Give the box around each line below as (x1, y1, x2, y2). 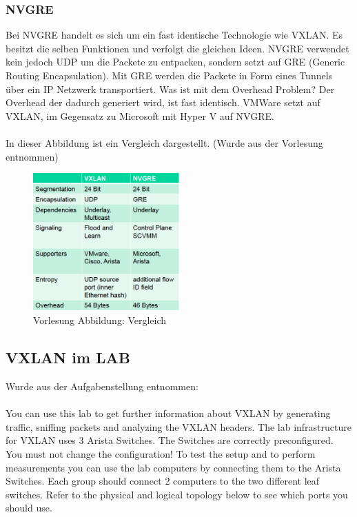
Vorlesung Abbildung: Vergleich (33, 313, 167, 327)
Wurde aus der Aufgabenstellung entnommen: (6, 379, 198, 394)
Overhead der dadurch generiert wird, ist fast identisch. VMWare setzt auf (6, 95, 320, 110)
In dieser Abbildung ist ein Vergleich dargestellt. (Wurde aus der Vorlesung (6, 135, 323, 150)
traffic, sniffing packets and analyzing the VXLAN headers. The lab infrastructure (6, 419, 351, 434)
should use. (6, 500, 52, 515)
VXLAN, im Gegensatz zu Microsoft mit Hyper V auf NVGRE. (6, 108, 274, 123)
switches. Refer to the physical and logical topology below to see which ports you (6, 487, 348, 501)
